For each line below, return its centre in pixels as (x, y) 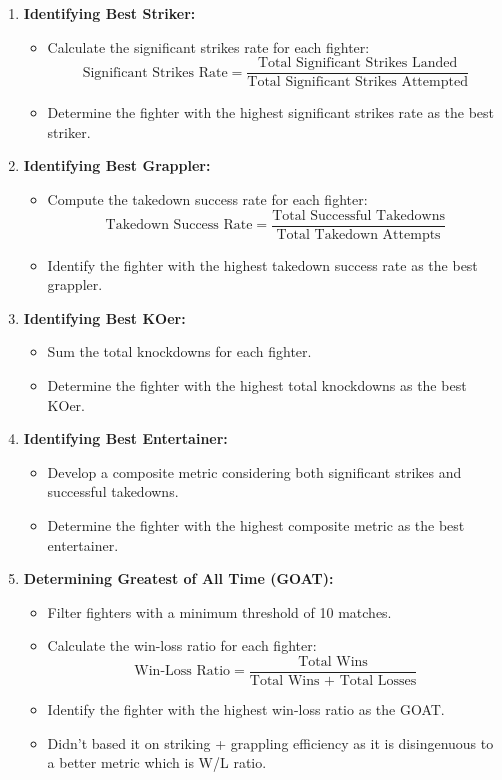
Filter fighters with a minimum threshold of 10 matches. (219, 611)
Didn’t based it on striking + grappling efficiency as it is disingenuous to (270, 742)
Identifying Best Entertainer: (125, 438)
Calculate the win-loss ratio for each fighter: (182, 645)
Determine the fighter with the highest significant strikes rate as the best (271, 112)
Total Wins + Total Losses (333, 681)
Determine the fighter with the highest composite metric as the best (256, 525)
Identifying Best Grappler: (117, 165)
